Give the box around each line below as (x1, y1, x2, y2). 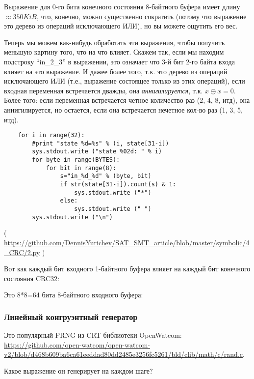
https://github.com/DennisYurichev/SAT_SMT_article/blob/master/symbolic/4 (4, 237, 250, 247)
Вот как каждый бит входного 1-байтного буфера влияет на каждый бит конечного (4, 263, 251, 274)
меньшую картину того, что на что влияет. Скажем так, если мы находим (4, 47, 224, 57)
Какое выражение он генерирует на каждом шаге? (4, 365, 153, 376)
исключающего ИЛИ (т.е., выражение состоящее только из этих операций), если (4, 76, 245, 86)
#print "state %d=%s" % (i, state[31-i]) (32, 140, 169, 147)
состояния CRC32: (4, 273, 59, 283)
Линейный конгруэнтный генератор (4, 310, 138, 322)
